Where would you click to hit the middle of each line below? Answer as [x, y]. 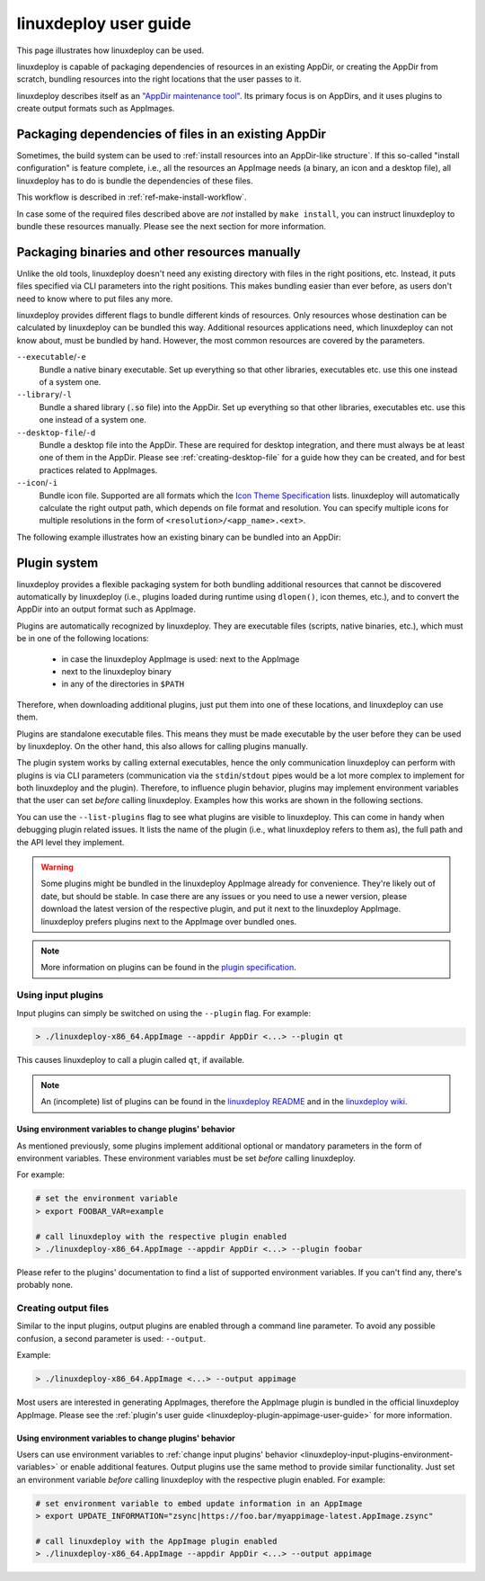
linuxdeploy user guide [104, 23]
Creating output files [63, 1309]
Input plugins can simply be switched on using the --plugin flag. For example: [164, 1013]
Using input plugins [60, 996]
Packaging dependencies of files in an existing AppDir [172, 134]
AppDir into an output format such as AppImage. [106, 609]
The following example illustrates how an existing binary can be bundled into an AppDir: [179, 537]
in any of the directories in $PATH [123, 684]
